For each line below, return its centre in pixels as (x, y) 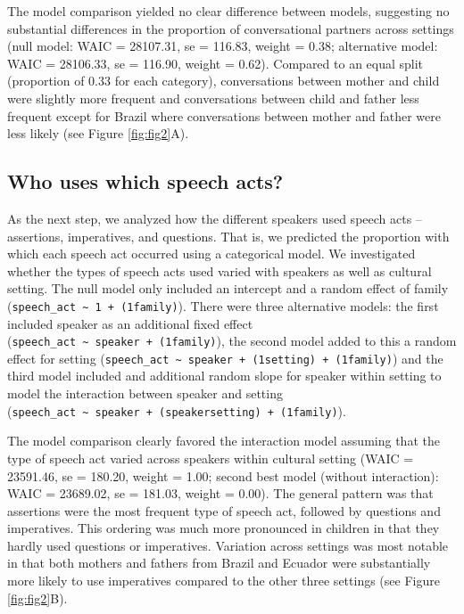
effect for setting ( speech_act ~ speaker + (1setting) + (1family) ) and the (225, 358)
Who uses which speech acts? (145, 181)
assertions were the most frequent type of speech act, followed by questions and (224, 510)
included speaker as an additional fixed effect (130, 323)
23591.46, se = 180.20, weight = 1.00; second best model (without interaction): (223, 475)
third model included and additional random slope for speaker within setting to (224, 376)
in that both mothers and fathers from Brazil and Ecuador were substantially (219, 563)
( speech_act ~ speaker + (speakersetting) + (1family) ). (177, 410)
